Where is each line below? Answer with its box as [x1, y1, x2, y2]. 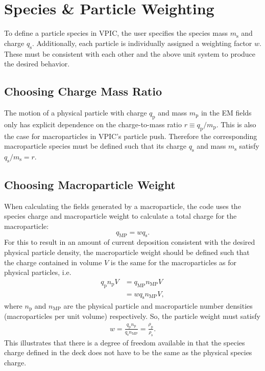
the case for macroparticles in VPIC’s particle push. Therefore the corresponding [4, 130, 257, 141]
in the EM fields [201, 107, 252, 118]
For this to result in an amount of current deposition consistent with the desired [4, 237, 255, 247]
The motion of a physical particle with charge [4, 107, 147, 118]
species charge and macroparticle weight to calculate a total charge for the [4, 211, 237, 221]
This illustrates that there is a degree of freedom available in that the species [4, 337, 245, 347]
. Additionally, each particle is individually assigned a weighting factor [32, 37, 252, 48]
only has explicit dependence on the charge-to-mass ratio [4, 119, 182, 129]
